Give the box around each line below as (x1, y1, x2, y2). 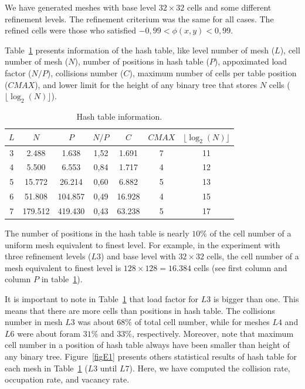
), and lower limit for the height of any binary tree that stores (35, 78, 257, 90)
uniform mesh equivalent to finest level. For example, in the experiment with (5, 238, 280, 251)
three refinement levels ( (5, 250, 91, 262)
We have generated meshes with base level (5, 1, 157, 13)
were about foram (17, 327, 81, 339)
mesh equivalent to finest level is (5, 261, 121, 273)
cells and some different (187, 1, 272, 13)
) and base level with (101, 250, 176, 262)
